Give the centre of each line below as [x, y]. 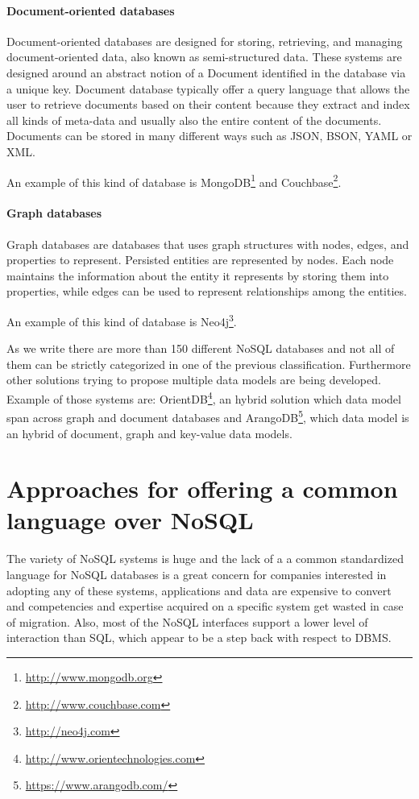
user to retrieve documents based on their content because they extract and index [208, 104]
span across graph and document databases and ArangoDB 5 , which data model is [208, 416]
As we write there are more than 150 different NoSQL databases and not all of [201, 348]
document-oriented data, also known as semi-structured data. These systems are [204, 57]
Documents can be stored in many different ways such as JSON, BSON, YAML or [209, 136]
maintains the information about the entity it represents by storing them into [198, 275]
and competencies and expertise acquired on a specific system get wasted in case [205, 606]
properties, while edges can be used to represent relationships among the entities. [207, 291]
